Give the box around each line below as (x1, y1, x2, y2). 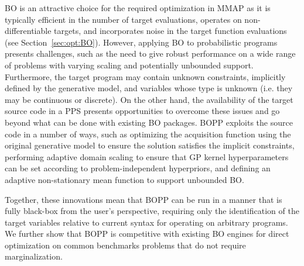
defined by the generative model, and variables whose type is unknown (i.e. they (5, 82, 293, 94)
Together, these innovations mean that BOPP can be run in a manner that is (5, 193, 282, 205)
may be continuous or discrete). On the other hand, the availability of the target (5, 93, 293, 105)
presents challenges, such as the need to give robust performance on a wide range (5, 47, 296, 60)
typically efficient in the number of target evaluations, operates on (5, 13, 242, 25)
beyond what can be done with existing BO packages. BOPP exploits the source (5, 116, 293, 128)
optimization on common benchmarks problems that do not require (5, 239, 246, 251)
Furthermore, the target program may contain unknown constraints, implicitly (5, 70, 286, 82)
